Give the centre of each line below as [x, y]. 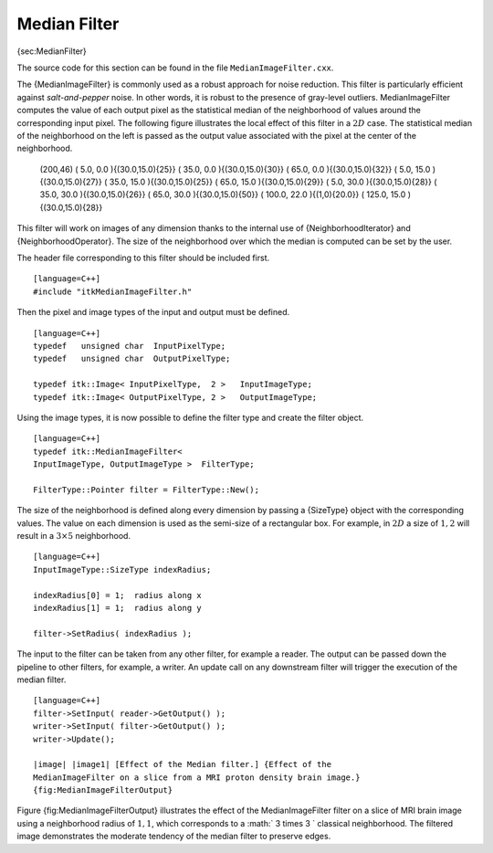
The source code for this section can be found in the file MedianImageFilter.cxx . [175, 68]
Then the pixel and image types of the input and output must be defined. [153, 312]
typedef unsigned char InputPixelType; [130, 346]
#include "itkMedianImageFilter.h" [113, 291]
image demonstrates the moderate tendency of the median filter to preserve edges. [174, 837]
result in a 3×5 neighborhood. [74, 536]
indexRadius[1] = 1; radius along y [118, 608]
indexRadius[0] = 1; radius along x [118, 595]
